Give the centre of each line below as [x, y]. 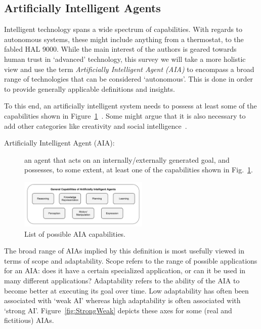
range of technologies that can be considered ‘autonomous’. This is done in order [129, 79]
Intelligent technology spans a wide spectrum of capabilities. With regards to [123, 29]
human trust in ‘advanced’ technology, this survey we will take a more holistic [125, 59]
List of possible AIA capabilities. [75, 233]
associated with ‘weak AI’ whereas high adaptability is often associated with [122, 300]
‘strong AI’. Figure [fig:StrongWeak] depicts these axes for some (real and [118, 310]
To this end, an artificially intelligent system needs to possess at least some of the [130, 106]
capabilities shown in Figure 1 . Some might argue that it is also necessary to [125, 115]
